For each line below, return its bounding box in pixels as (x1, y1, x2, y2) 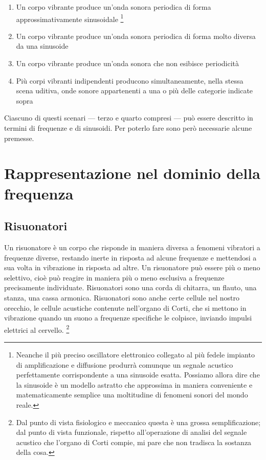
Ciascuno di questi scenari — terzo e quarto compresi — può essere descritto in (4, 112, 253, 123)
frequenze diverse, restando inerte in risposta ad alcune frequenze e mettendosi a (4, 252, 257, 263)
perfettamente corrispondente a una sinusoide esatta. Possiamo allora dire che (16, 369, 260, 380)
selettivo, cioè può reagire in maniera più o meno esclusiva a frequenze (4, 272, 225, 283)
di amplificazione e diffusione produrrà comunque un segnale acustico (16, 359, 233, 370)
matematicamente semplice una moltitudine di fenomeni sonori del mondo (16, 389, 248, 400)
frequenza (4, 183, 74, 204)
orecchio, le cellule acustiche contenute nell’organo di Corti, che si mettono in (4, 302, 247, 313)
